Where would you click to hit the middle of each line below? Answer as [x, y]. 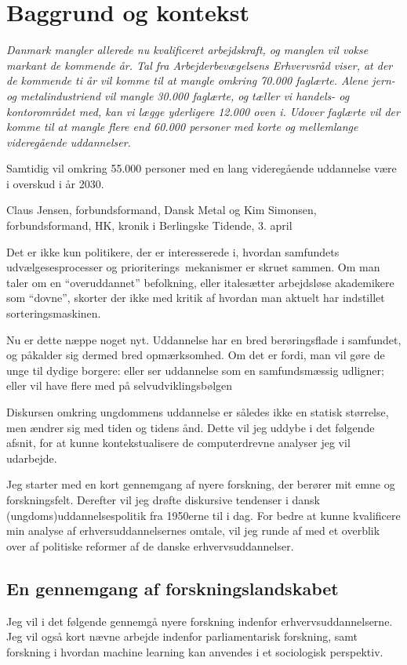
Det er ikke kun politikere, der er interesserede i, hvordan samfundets [173, 251]
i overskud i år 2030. [55, 183]
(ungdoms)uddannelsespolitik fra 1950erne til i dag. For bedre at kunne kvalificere [203, 515]
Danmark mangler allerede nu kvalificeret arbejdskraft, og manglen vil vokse [187, 50]
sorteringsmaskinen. [54, 313]
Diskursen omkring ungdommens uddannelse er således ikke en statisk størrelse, [198, 412]
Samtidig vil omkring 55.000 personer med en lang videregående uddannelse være [202, 168]
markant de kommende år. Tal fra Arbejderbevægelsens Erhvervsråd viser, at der [200, 65]
